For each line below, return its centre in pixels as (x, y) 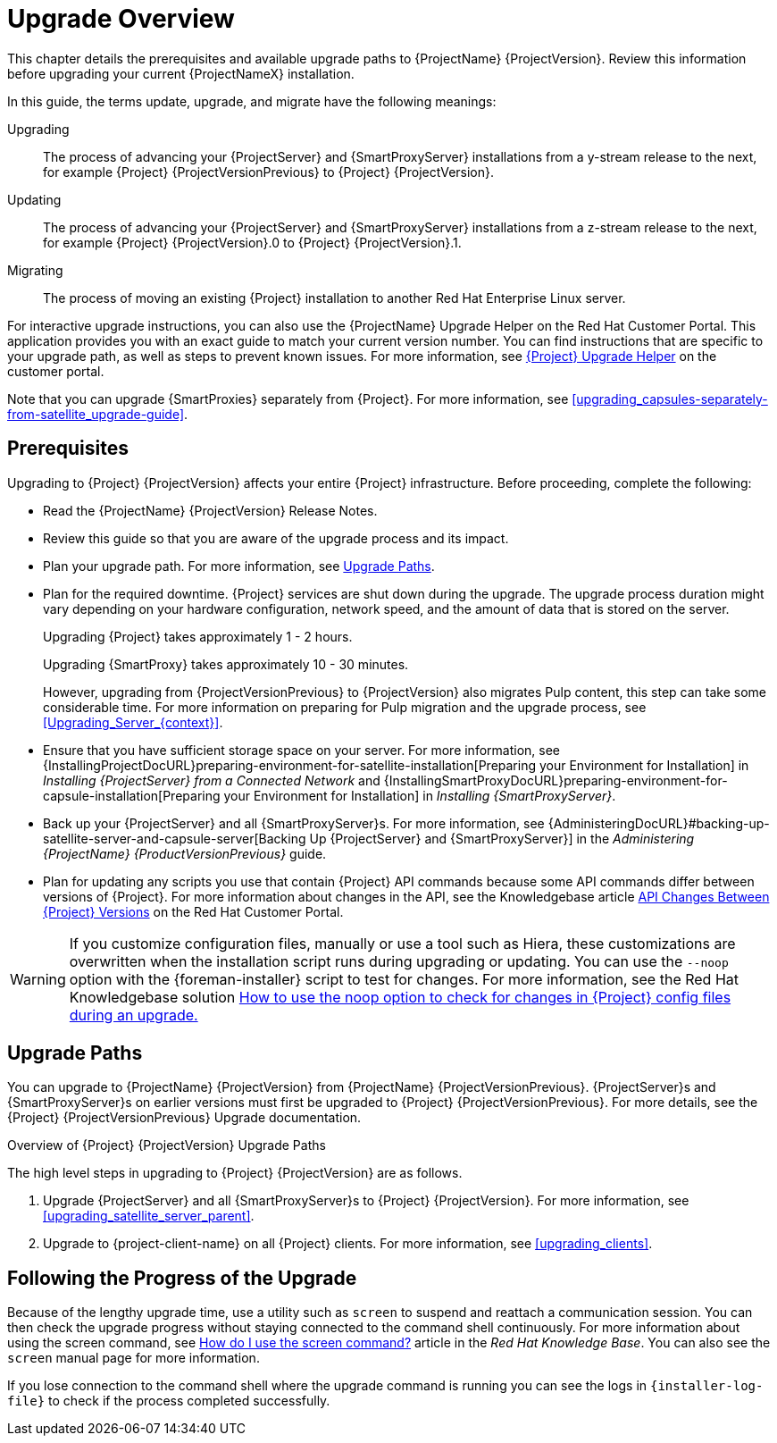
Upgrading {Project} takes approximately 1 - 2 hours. (198, 636)
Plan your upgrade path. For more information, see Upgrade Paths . (239, 566)
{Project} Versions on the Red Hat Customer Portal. (193, 911)
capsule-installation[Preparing (132, 795)
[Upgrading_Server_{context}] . (133, 722)
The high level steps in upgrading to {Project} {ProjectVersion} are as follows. (235, 1173)
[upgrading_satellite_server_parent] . (149, 1216)
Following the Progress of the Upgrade (182, 1278)
